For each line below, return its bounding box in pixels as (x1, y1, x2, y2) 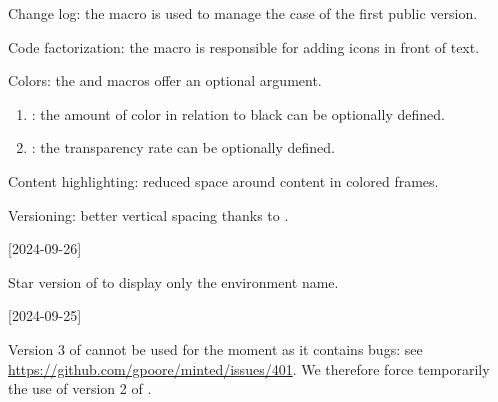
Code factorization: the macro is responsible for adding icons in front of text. (8, 36, 480, 57)
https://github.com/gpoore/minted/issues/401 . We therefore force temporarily (8, 358, 490, 379)
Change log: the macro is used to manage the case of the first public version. (8, 3, 478, 23)
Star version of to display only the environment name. (8, 271, 339, 292)
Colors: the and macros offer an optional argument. (8, 70, 322, 91)
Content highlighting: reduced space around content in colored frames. (8, 170, 439, 191)
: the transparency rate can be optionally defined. (31, 137, 335, 158)
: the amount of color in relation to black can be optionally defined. (31, 103, 445, 124)
